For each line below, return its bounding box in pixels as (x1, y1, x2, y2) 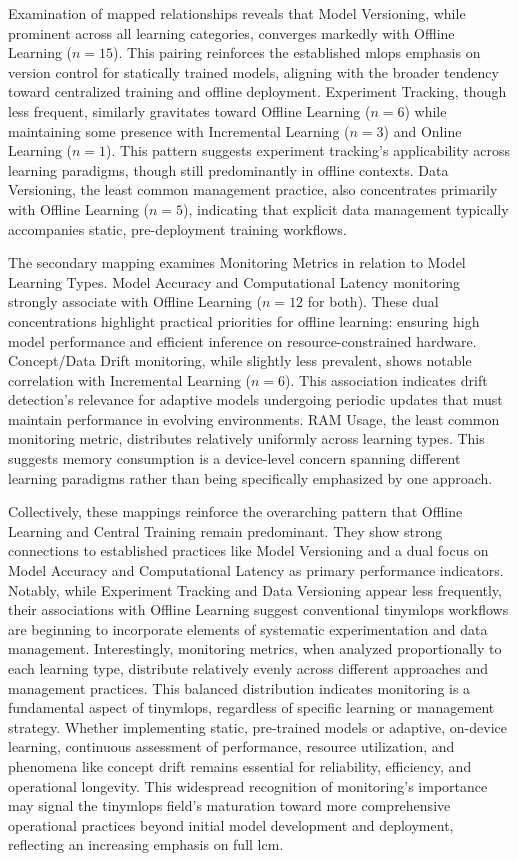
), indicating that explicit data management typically (183, 198, 509, 219)
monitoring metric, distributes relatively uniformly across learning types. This (8, 428, 485, 449)
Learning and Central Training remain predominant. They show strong (8, 520, 443, 541)
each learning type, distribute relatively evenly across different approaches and (8, 658, 489, 678)
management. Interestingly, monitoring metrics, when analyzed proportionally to (8, 638, 502, 659)
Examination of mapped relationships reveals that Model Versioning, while (8, 3, 466, 23)
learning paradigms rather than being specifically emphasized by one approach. (8, 467, 493, 488)
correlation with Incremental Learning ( (8, 369, 252, 390)
